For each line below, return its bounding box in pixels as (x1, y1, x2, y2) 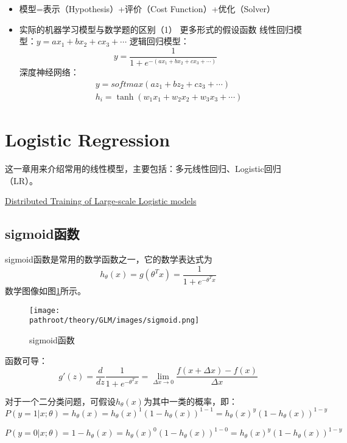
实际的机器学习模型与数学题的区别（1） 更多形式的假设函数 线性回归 (19, 22, 294, 35)
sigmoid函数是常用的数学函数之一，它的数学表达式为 (5, 252, 212, 265)
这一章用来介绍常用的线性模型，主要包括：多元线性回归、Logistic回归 (5, 162, 281, 174)
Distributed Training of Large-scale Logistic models (5, 194, 197, 207)
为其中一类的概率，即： (143, 394, 237, 407)
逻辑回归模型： (129, 35, 189, 47)
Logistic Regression (5, 127, 170, 152)
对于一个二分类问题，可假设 (5, 394, 116, 407)
